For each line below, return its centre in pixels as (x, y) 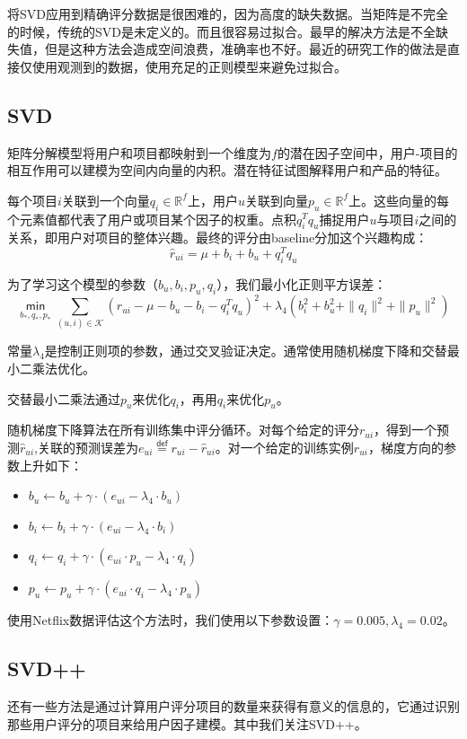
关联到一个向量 (106, 200)
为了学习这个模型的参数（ (83, 283)
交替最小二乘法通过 (64, 398)
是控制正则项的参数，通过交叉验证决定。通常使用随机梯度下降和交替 (246, 351)
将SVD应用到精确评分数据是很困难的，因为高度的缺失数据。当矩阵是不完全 (228, 13)
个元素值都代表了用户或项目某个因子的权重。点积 (152, 219)
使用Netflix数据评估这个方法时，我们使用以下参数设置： (171, 620)
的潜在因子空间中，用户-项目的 (367, 152)
